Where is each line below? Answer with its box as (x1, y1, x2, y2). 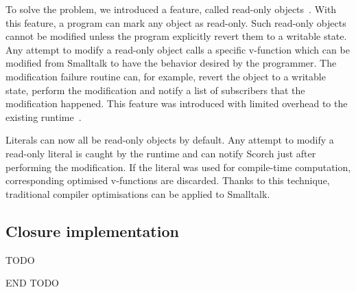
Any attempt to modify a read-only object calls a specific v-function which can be (5, 42, 350, 56)
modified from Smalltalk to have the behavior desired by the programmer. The (5, 56, 337, 70)
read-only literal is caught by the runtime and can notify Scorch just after (5, 146, 316, 160)
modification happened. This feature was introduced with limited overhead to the (5, 96, 348, 111)
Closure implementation (5, 220, 179, 241)
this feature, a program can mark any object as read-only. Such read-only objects (5, 15, 346, 30)
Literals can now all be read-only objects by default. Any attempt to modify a (5, 133, 334, 147)
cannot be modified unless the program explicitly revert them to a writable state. (5, 29, 347, 43)
